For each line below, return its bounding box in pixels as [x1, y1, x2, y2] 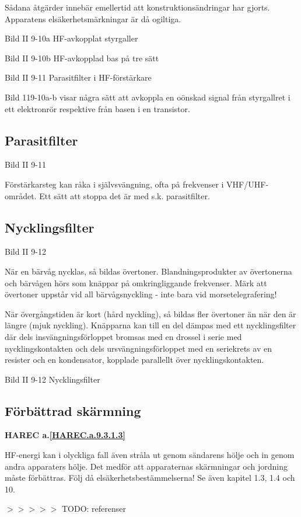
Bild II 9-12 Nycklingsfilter [5, 373, 100, 385]
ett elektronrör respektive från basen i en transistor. [5, 102, 190, 114]
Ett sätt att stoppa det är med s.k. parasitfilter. [39, 189, 210, 202]
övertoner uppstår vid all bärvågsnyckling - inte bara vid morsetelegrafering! [5, 288, 277, 300]
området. [5, 189, 37, 202]
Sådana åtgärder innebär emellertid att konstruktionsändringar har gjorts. [5, 1, 270, 13]
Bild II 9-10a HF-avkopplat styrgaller [5, 32, 138, 44]
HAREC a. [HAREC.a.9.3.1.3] [5, 429, 126, 441]
